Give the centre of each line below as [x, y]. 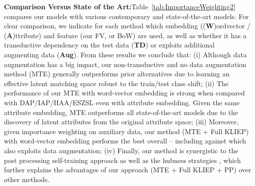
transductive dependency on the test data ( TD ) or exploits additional [109, 45]
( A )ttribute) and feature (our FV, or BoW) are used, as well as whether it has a [125, 35]
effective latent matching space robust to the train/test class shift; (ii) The [116, 83]
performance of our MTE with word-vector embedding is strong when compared [125, 93]
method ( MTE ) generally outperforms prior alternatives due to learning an [117, 74]
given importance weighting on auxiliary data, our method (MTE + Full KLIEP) [127, 131]
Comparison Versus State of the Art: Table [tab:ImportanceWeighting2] [120, 6]
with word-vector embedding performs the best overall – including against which [125, 141]
